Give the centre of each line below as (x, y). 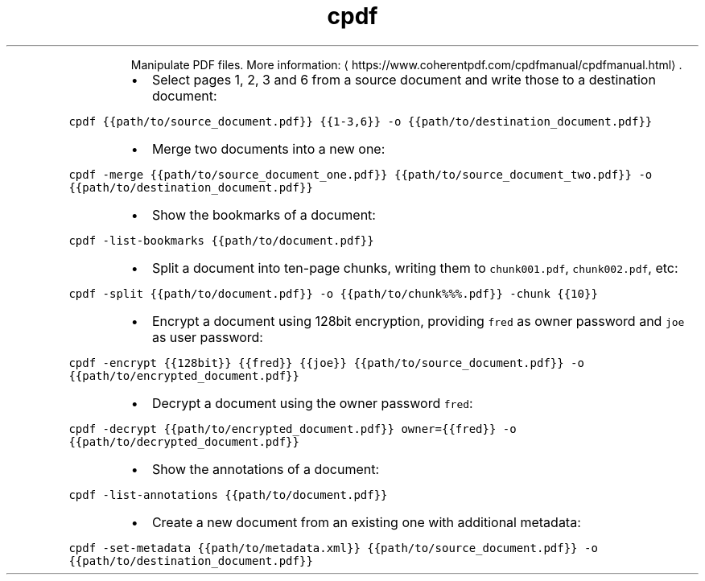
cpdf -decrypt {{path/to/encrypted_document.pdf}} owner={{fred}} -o (293, 429)
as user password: (207, 337)
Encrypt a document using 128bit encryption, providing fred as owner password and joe (418, 321)
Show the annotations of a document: (266, 469)
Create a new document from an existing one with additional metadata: (366, 522)
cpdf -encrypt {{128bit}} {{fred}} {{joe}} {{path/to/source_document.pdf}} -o (326, 363)
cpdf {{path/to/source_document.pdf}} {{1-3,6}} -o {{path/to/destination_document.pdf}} (361, 121)
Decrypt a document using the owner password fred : (312, 403)
